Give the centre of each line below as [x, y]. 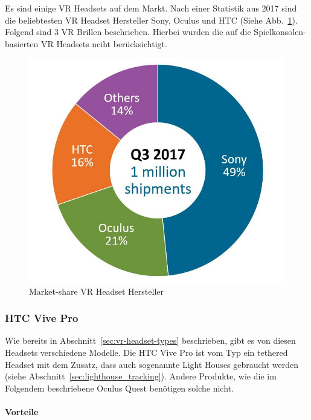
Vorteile [22, 411]
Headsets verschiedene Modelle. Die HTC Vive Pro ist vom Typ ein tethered [146, 352]
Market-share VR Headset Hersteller [96, 291]
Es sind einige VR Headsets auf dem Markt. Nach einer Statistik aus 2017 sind [151, 8]
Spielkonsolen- [280, 32]
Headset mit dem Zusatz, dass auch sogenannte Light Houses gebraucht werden [152, 364]
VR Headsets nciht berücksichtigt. [104, 43]
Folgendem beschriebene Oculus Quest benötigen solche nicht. [119, 388]
